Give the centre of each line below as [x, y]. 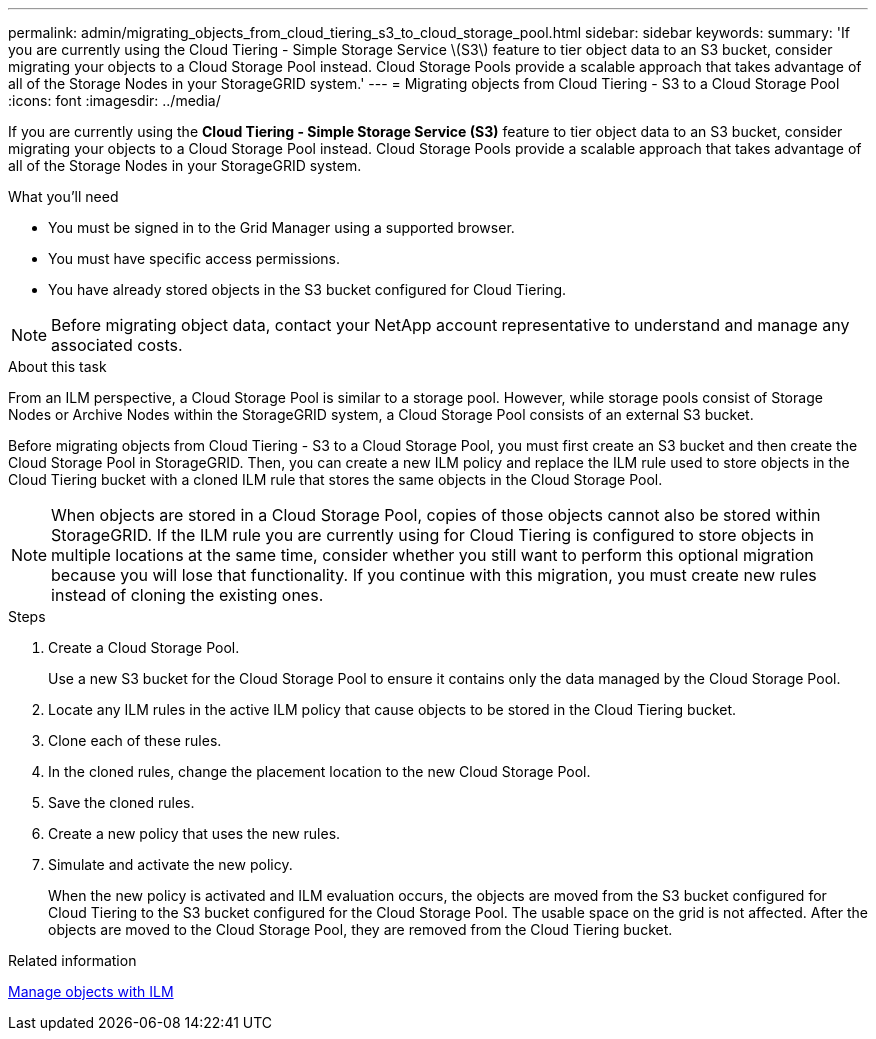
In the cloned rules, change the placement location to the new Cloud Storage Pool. [319, 771]
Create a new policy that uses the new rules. [194, 833]
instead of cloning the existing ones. [187, 595]
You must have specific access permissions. [194, 258]
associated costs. [117, 345]
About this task [57, 366]
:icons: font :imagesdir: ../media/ [114, 100]
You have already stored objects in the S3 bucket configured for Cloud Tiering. [307, 289]
